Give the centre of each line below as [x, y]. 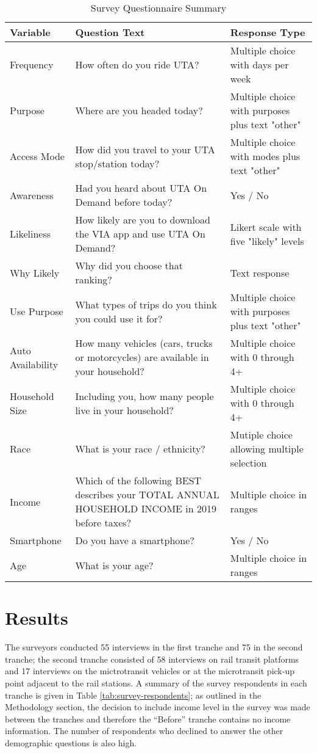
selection [248, 463]
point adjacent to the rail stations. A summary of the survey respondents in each [156, 682]
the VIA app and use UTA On [140, 234]
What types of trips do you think [146, 304]
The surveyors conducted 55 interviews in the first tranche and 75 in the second [154, 647]
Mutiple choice [261, 435]
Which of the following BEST [138, 480]
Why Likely [35, 272]
